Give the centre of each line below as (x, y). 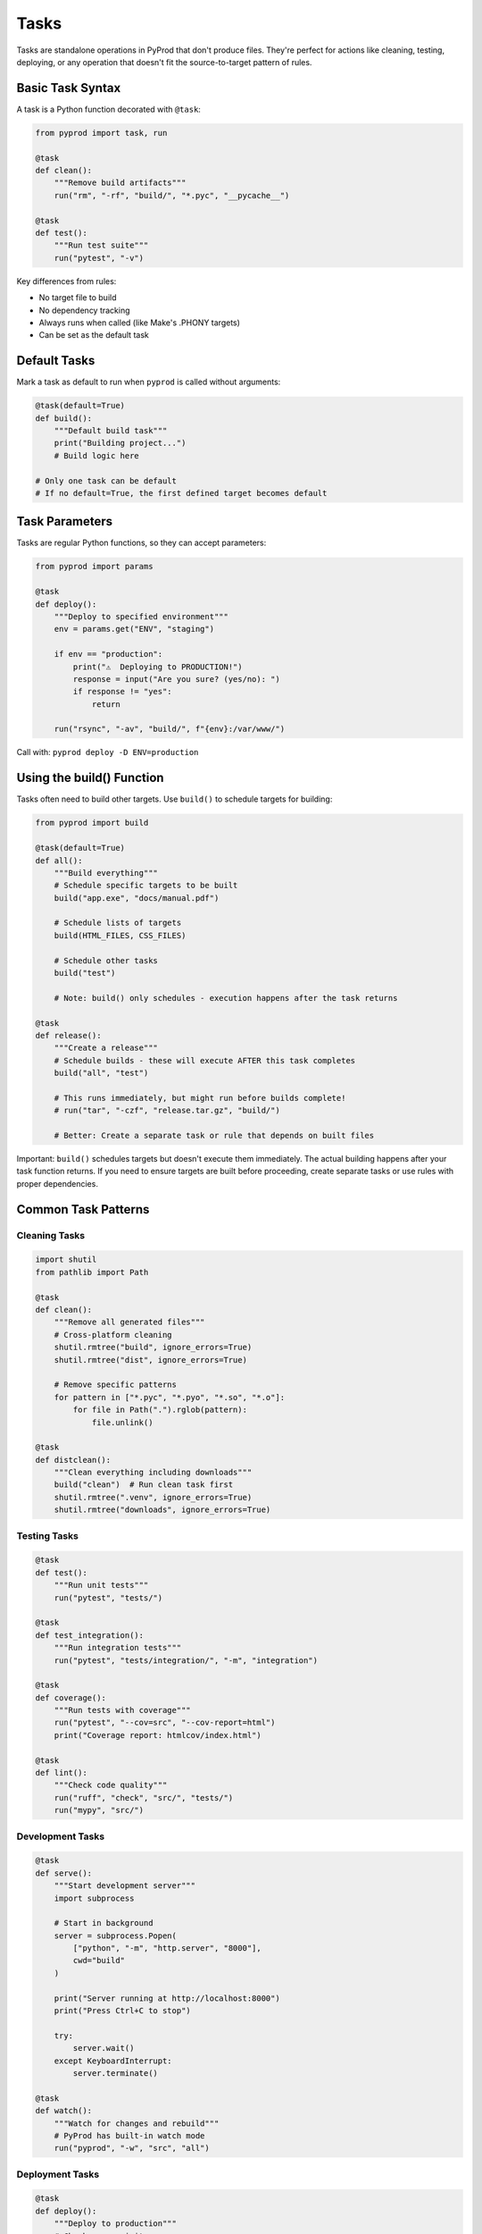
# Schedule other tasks (106, 960)
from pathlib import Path (92, 1272)
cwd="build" (99, 1961)
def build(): (64, 418)
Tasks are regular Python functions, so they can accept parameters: (141, 543)
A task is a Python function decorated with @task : (108, 109)
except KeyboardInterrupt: (113, 2061)
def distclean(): (73, 1460)
